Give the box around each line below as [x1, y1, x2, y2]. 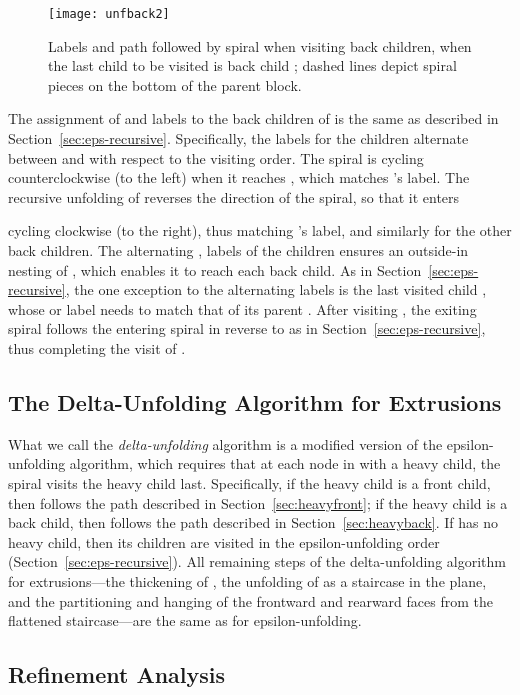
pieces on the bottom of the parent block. [48, 74, 302, 95]
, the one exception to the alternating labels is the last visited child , [65, 279, 487, 300]
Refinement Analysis [8, 659, 226, 690]
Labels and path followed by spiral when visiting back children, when [48, 35, 472, 56]
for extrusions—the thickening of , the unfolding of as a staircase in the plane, [8, 570, 487, 591]
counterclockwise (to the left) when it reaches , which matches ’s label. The [8, 167, 470, 188]
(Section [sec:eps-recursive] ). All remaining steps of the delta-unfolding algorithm [8, 551, 506, 572]
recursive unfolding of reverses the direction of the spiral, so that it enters [8, 186, 460, 207]
